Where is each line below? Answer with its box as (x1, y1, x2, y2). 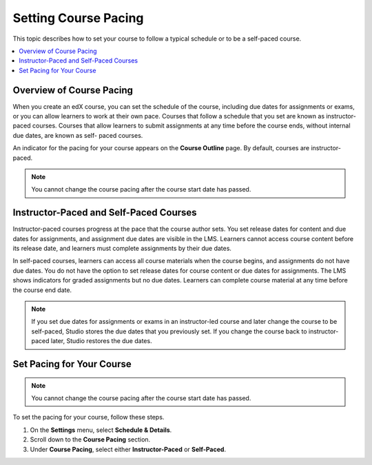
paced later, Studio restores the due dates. (31, 337, 152, 345)
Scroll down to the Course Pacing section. (30, 435, 151, 444)
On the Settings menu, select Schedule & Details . (30, 426, 172, 434)
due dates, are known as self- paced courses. (12, 131, 143, 139)
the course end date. (12, 286, 72, 294)
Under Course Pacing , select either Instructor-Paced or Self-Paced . (30, 445, 227, 453)
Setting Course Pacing (12, 10, 144, 25)
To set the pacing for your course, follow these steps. (12, 413, 165, 422)
